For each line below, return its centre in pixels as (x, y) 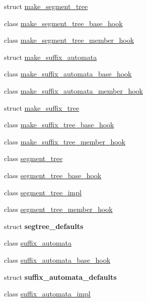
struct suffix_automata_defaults (60, 277)
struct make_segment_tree (46, 6)
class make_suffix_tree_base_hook (59, 125)
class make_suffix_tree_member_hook (65, 141)
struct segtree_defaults (44, 226)
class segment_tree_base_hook (53, 175)
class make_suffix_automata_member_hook (73, 90)
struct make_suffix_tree (42, 107)
